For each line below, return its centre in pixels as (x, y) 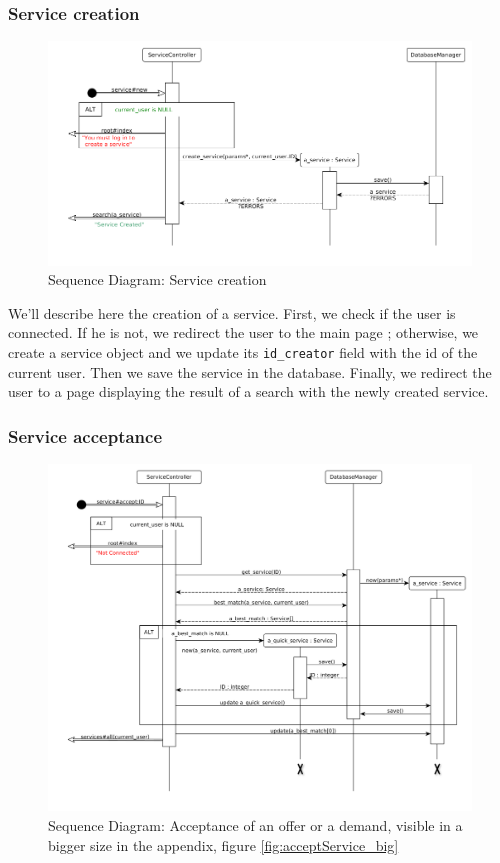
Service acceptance (85, 435)
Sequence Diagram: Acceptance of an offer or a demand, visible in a (255, 824)
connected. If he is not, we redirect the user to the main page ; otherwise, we (243, 332)
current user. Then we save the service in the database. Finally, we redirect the (250, 371)
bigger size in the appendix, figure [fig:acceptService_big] (223, 844)
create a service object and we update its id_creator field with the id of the (243, 351)
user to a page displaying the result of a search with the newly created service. (248, 391)
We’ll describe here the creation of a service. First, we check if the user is (232, 312)
